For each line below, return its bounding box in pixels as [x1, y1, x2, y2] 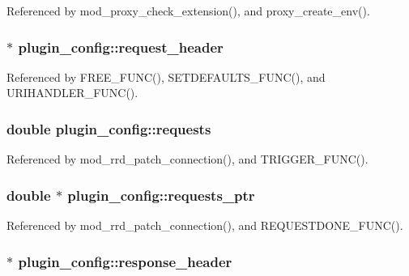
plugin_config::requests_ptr [67, 185, 255, 205]
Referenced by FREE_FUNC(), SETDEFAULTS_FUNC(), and [6, 68, 326, 85]
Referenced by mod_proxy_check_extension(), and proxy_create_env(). [6, 2, 370, 19]
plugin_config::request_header [18, 36, 224, 57]
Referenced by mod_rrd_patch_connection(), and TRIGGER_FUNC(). [6, 151, 369, 168]
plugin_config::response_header [18, 251, 232, 271]
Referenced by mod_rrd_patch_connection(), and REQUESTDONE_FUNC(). [6, 217, 403, 234]
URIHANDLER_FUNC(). [6, 84, 138, 101]
